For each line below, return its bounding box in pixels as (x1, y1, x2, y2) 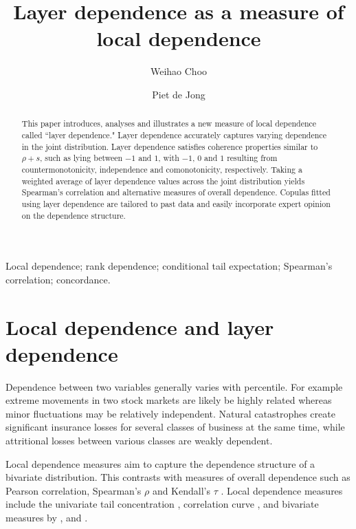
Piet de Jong (152, 87, 205, 101)
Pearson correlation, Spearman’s (5, 483, 142, 497)
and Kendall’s (152, 483, 210, 497)
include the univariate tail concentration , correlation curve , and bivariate (5, 497, 319, 511)
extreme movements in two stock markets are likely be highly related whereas (5, 393, 332, 407)
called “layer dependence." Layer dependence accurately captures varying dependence (21, 129, 326, 140)
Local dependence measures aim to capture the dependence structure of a (5, 456, 315, 471)
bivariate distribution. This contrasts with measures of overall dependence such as (5, 470, 351, 484)
